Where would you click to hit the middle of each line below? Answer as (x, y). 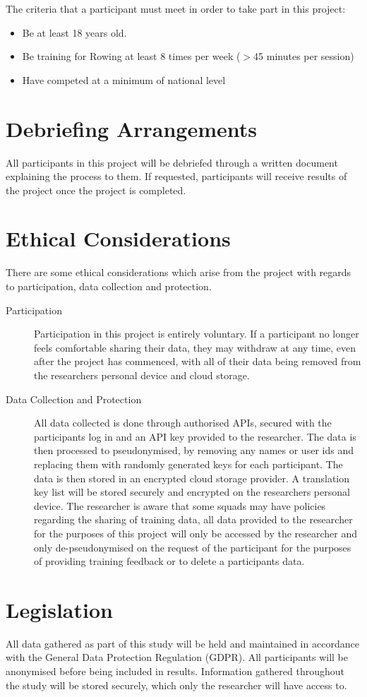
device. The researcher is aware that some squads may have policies (180, 505)
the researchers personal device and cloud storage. (142, 375)
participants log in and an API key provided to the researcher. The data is (195, 436)
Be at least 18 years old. (74, 32)
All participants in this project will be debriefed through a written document (172, 162)
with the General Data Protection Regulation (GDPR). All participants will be (177, 657)
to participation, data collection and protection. (109, 286)
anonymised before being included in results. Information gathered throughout (175, 671)
